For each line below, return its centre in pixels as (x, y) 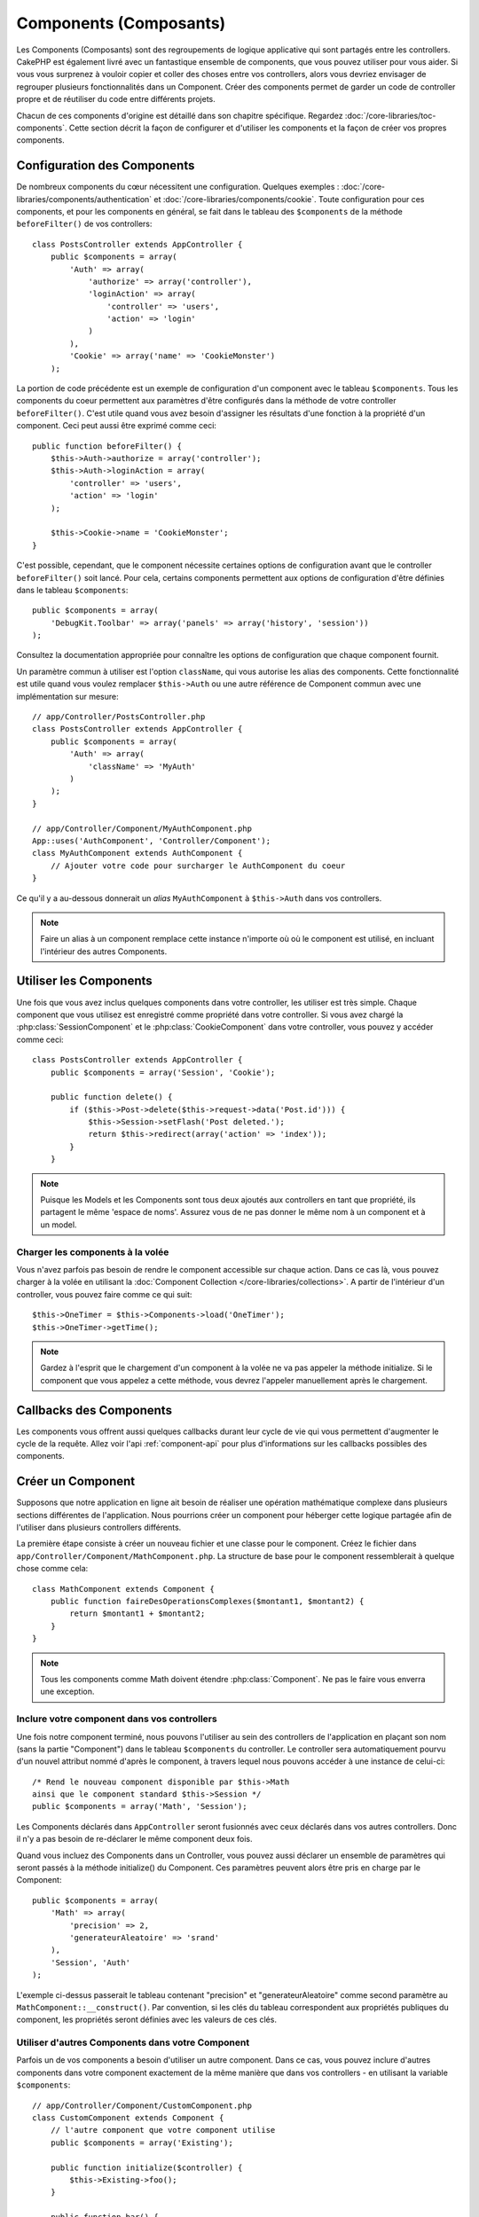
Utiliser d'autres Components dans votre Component (133, 2042)
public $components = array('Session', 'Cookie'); (163, 1072)
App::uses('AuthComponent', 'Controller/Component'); (151, 841)
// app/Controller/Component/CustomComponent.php (142, 2105)
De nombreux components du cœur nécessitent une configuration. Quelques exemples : (178, 187)
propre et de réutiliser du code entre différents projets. (116, 99)
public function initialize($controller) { (146, 2167)
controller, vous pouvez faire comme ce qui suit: (104, 1294)
